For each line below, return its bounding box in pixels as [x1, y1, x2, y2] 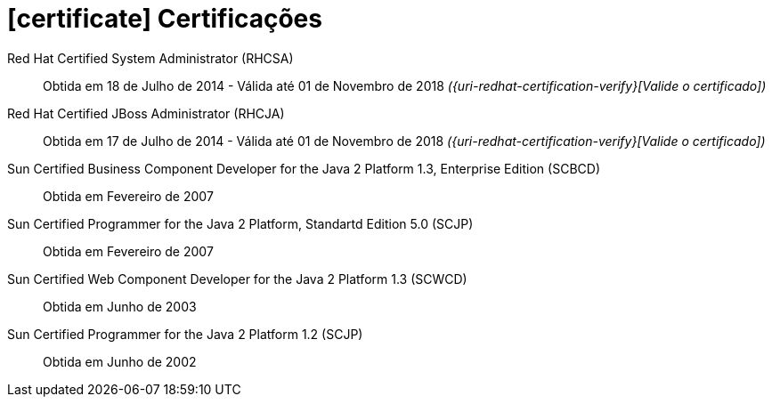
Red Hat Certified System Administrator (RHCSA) [7, 50, 294, 66]
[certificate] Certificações [7, 4, 322, 34]
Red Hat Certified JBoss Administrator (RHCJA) [7, 105, 285, 121]
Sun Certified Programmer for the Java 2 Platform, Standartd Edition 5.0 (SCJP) [7, 215, 474, 231]
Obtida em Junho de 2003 [43, 298, 197, 314]
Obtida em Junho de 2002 [43, 353, 197, 369]
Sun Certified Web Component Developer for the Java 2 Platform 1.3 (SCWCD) [7, 271, 467, 287]
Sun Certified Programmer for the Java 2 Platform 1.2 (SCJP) [7, 326, 363, 342]
